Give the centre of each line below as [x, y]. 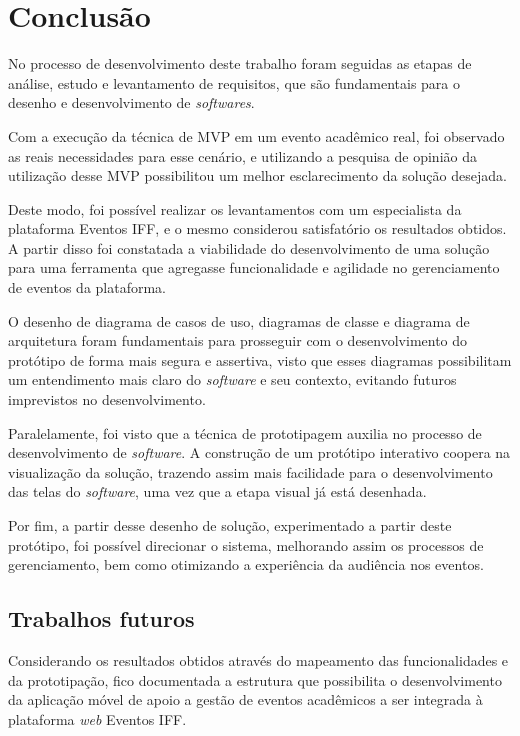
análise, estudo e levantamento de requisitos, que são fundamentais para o [234, 82]
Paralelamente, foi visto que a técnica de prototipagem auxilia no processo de [245, 432]
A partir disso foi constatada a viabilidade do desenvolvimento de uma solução [249, 247]
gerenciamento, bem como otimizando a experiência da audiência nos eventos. [246, 564]
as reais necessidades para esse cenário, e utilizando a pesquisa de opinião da [242, 155]
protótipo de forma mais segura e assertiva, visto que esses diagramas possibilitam [260, 359]
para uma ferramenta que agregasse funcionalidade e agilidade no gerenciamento [254, 267]
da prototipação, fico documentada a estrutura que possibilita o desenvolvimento [255, 679]
